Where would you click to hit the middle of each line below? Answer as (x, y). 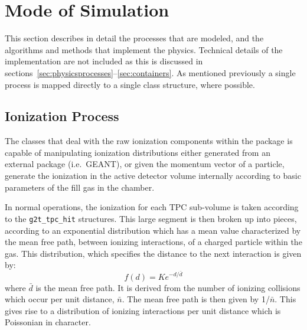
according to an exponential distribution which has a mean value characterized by (153, 230)
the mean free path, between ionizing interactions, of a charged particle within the (153, 242)
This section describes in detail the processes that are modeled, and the (134, 38)
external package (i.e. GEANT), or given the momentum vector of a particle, (145, 164)
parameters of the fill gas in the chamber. (80, 187)
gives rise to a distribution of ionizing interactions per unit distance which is (143, 310)
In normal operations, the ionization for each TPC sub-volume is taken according (152, 207)
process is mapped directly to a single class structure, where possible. (130, 84)
